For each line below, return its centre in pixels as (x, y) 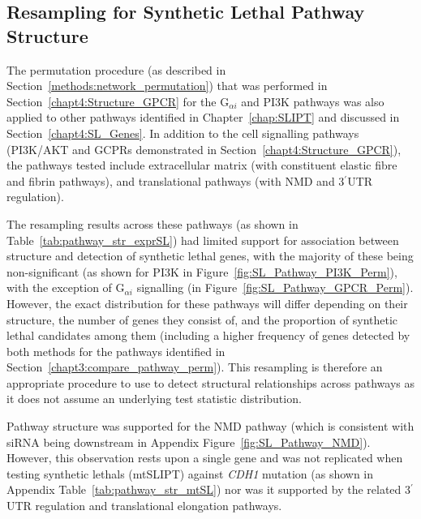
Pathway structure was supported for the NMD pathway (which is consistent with (210, 426)
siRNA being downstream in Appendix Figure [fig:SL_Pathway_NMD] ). (189, 442)
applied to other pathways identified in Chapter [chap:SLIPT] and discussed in (203, 117)
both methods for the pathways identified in (116, 351)
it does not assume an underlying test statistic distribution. (154, 399)
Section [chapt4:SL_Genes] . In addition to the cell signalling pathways (183, 133)
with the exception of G (66, 287)
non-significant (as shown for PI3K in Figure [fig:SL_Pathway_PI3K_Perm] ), (202, 271)
